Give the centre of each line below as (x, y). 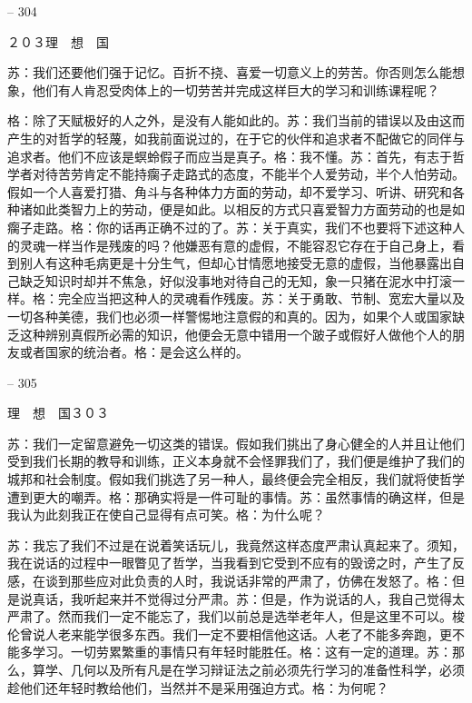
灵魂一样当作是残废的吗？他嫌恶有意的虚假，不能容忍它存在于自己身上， (236, 245)
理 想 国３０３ (58, 413)
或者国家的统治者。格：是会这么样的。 (134, 352)
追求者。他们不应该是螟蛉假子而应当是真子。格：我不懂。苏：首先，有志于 (230, 156)
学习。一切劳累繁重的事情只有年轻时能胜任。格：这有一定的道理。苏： (242, 652)
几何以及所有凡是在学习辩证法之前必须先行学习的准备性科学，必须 (267, 669)
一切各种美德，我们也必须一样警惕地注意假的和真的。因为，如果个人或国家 (230, 316)
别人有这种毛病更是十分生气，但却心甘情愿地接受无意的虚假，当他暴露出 (236, 263)
